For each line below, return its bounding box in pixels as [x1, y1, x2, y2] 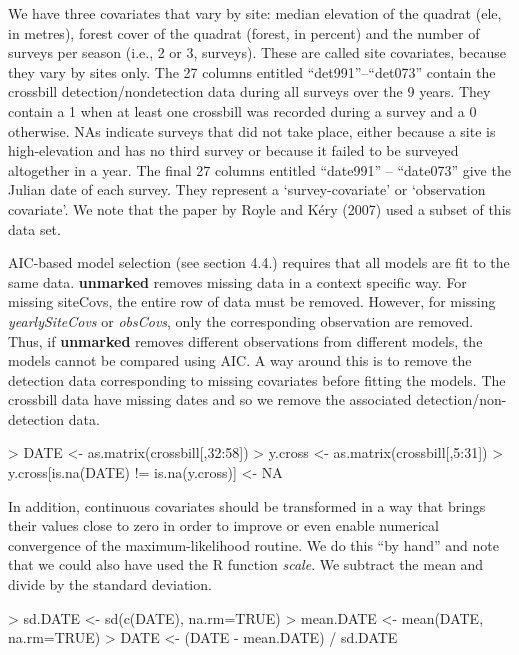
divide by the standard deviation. [8, 574, 212, 595]
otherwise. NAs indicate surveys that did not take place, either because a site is [8, 120, 496, 141]
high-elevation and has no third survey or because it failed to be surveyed [8, 140, 459, 161]
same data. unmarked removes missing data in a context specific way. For [8, 271, 467, 292]
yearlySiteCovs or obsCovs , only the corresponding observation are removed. [8, 310, 474, 331]
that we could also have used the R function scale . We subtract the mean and [8, 554, 484, 575]
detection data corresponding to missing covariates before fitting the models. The [8, 369, 506, 390]
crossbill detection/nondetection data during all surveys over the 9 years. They [8, 81, 491, 102]
